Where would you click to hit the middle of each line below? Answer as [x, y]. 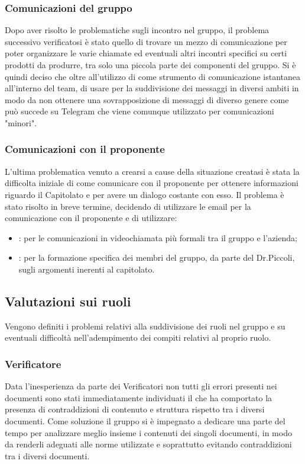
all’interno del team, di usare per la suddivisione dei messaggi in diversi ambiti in [152, 88]
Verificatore [33, 364]
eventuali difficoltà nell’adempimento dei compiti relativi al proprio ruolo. [138, 337]
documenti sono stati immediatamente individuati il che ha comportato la [139, 397]
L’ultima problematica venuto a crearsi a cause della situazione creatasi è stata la [152, 171]
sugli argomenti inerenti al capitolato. [87, 269]
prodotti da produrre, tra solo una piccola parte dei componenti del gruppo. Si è [150, 65]
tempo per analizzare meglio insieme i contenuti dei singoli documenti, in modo [148, 432]
